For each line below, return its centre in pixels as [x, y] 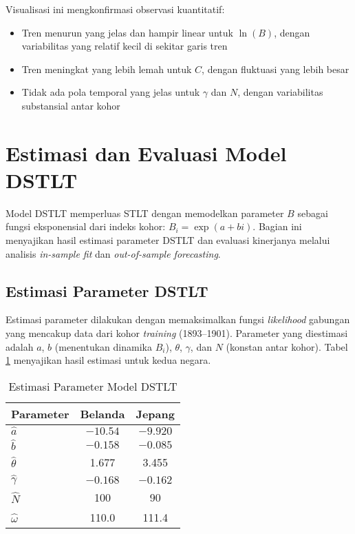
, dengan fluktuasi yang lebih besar [276, 69]
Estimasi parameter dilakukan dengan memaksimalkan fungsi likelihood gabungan [178, 319]
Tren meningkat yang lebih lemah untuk [107, 69]
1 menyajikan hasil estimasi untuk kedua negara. [108, 360]
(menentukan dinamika [103, 346]
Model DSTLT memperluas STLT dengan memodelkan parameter [145, 213]
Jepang [155, 413]
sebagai [313, 213]
